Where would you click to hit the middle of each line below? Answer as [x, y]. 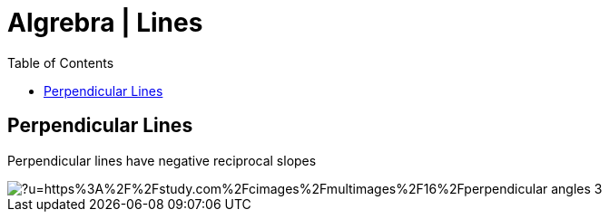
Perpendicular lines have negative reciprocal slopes [162, 160]
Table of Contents [61, 62]
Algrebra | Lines [105, 23]
